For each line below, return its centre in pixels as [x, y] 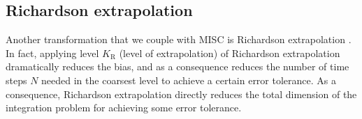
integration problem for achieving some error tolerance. [124, 108]
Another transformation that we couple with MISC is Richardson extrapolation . [179, 39]
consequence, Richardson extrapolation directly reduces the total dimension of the [181, 94]
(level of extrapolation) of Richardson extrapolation [230, 53]
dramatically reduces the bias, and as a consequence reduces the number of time [178, 66]
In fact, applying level [52, 53]
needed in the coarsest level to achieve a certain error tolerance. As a [189, 80]
